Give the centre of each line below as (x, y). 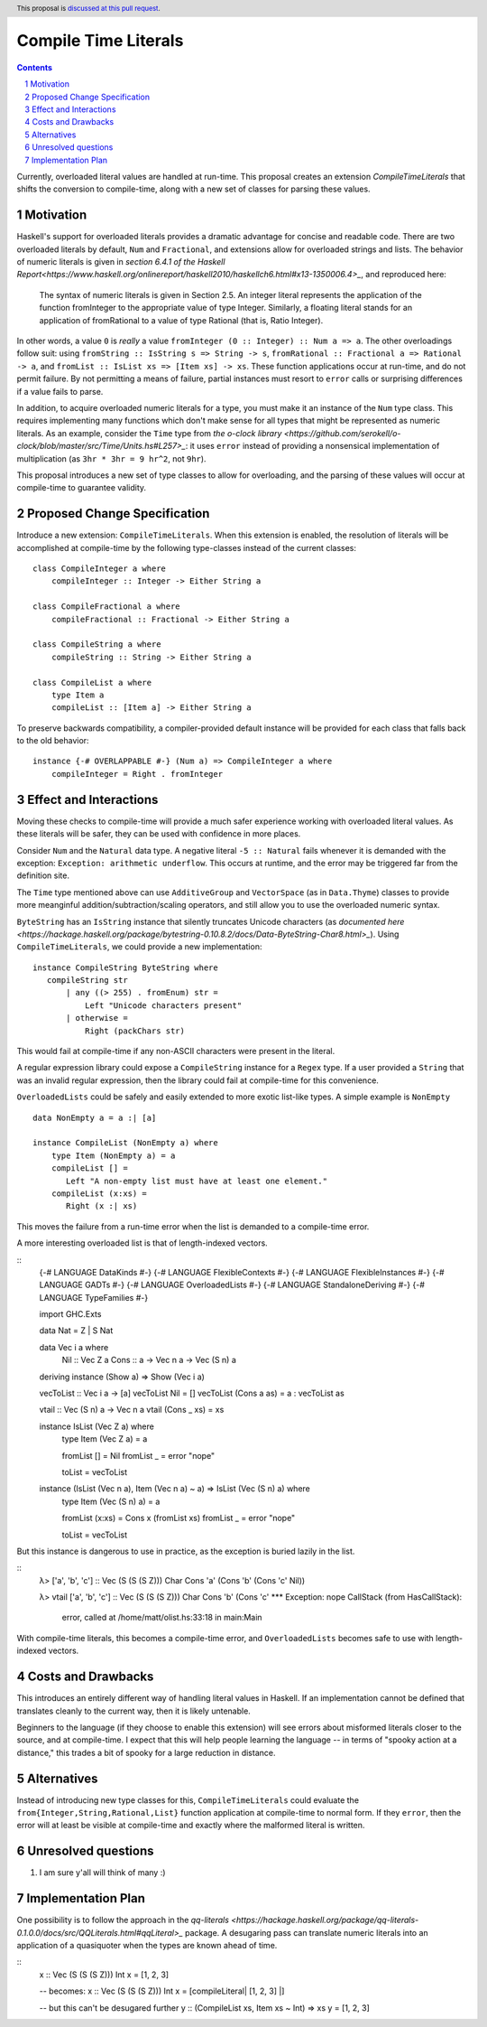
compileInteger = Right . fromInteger (137, 774)
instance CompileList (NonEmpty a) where (125, 1143)
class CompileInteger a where (100, 569)
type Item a (78, 695)
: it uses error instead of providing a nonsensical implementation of (312, 446)
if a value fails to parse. (60, 391)
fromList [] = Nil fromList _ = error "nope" (138, 1455)
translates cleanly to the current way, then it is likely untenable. (134, 1711)
